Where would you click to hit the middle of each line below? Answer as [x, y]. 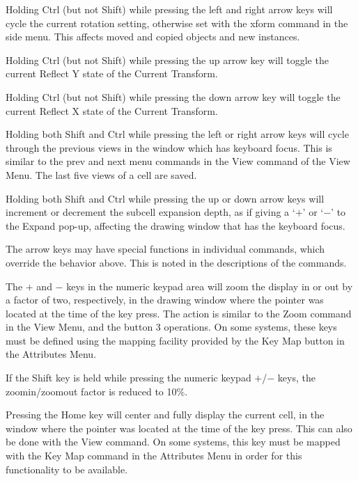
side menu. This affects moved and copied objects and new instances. [153, 37]
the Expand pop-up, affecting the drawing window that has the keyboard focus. [176, 225]
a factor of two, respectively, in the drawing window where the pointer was [165, 300]
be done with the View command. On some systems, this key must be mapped [173, 442]
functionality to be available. [67, 469]
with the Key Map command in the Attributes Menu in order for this [154, 456]
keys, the [296, 378]
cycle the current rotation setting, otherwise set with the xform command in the [177, 23]
